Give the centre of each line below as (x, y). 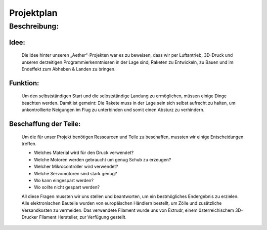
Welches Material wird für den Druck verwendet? (84, 153)
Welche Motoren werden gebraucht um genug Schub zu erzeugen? (103, 159)
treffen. (29, 144)
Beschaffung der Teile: (45, 124)
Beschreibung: (34, 26)
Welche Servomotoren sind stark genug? (75, 173)
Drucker (30, 217)
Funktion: (24, 83)
